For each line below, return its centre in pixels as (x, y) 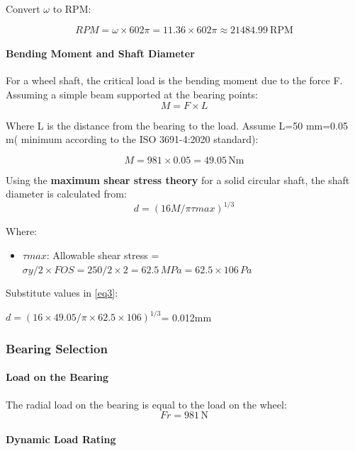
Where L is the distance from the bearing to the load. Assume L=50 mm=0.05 (177, 125)
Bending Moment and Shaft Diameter (100, 53)
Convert (23, 8)
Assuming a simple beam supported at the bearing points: (132, 94)
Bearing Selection (57, 348)
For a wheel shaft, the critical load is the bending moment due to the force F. (174, 80)
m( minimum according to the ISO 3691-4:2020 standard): (132, 139)
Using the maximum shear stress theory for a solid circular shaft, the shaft (178, 179)
